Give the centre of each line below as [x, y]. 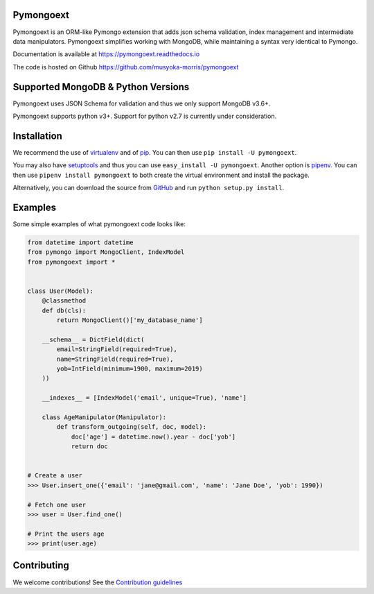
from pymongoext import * [71, 262]
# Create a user [55, 476]
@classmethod [64, 301]
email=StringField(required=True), [117, 349]
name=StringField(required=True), [115, 359]
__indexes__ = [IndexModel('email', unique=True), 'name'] [144, 398]
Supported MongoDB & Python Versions [101, 87]
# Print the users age [66, 534]
